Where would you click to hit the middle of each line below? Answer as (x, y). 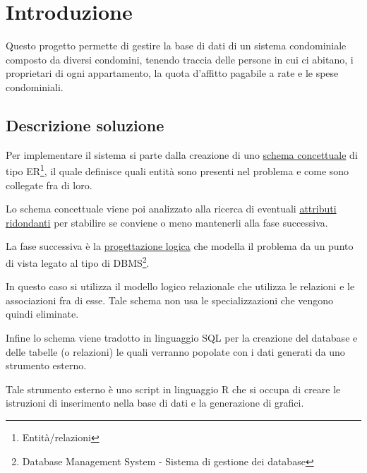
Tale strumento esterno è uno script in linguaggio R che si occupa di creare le (173, 389)
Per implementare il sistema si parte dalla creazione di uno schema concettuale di (182, 154)
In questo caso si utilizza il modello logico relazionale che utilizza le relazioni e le (180, 286)
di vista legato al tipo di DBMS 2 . (78, 261)
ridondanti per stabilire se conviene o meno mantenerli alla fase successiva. (167, 222)
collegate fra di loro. (49, 185)
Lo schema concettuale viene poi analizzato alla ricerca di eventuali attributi (171, 209)
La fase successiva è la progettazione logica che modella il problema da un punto (180, 246)
